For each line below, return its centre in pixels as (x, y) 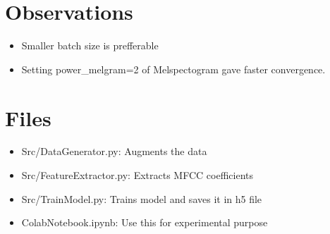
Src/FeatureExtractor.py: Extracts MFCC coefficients (137, 175)
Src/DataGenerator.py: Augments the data (114, 151)
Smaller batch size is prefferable (90, 45)
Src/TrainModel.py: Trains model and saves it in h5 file (142, 198)
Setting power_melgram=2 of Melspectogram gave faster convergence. (173, 69)
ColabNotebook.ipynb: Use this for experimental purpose (145, 222)
